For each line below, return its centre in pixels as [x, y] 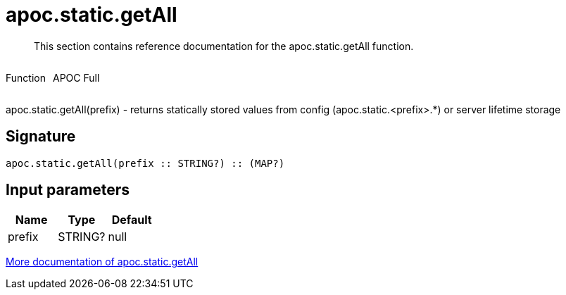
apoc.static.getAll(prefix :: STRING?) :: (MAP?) [145, 163]
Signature [41, 137]
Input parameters [68, 190]
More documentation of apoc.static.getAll [102, 262]
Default [132, 220]
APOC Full [76, 77]
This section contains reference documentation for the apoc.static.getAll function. [224, 46]
